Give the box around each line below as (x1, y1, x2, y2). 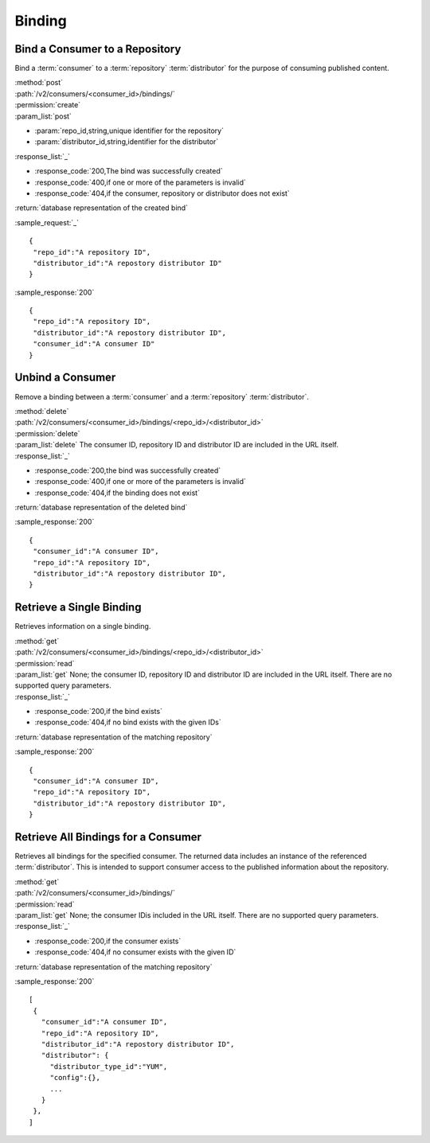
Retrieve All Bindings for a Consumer (14, 830, 202, 844)
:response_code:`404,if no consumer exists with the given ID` (34, 947, 236, 957)
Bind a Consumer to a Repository (14, 42, 182, 56)
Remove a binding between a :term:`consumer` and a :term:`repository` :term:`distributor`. (14, 392, 310, 401)
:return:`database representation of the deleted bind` (14, 502, 188, 513)
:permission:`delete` (14, 428, 80, 438)
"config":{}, (49, 1073, 101, 1083)
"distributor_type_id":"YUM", (49, 1062, 168, 1071)
